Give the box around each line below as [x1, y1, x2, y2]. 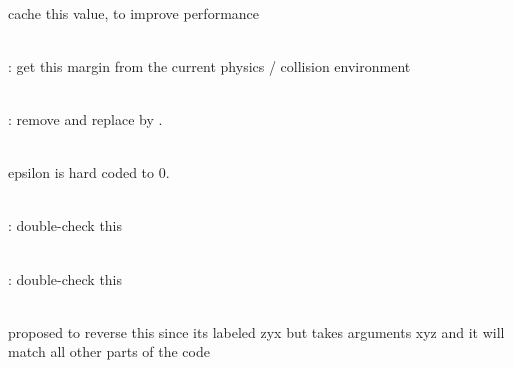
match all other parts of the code [8, 341, 210, 362]
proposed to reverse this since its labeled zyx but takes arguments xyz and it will [8, 321, 505, 342]
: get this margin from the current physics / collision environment [8, 55, 411, 76]
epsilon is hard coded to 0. [8, 162, 170, 183]
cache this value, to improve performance [8, 2, 260, 23]
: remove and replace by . [8, 108, 163, 129]
